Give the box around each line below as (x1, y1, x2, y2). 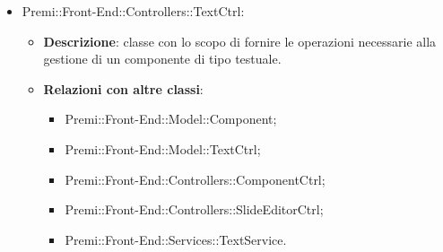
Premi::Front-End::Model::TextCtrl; (65, 139, 261, 158)
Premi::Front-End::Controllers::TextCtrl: (22, 2, 245, 20)
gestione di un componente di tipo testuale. (43, 49, 282, 68)
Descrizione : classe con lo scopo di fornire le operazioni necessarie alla (43, 31, 437, 50)
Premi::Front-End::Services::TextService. (65, 230, 287, 248)
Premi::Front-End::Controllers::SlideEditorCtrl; (65, 200, 324, 219)
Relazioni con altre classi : (43, 79, 204, 98)
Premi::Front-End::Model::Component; (65, 109, 277, 128)
